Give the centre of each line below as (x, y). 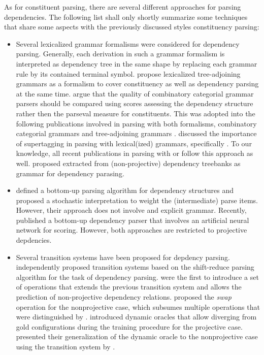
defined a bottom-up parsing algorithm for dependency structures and (125, 190)
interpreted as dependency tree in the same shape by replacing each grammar (137, 63)
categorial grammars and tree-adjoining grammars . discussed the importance (136, 133)
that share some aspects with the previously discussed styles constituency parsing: (132, 27)
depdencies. (34, 240)
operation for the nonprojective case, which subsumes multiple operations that (138, 306)
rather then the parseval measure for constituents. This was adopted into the (136, 113)
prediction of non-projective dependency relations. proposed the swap (124, 297)
